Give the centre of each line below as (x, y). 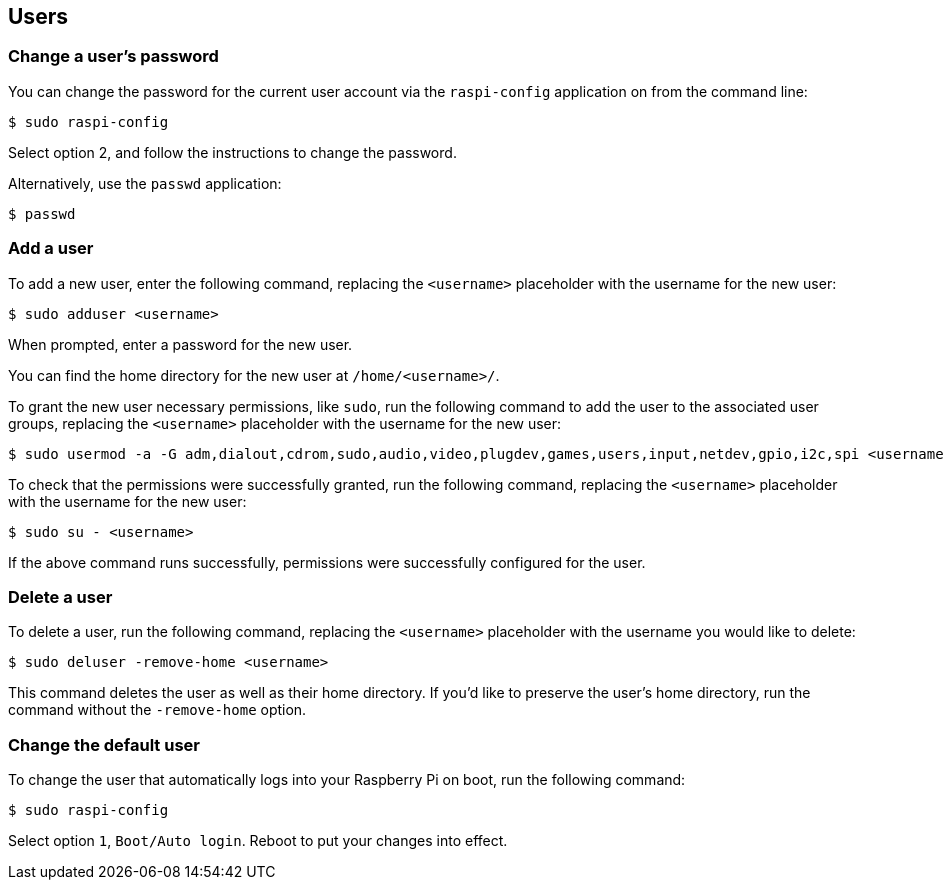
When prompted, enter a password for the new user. (180, 344)
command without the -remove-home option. (157, 710)
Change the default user (104, 744)
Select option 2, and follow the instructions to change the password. (232, 152)
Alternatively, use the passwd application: (145, 183)
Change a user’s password (113, 56)
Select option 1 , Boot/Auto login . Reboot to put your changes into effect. (258, 841)
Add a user (51, 248)
